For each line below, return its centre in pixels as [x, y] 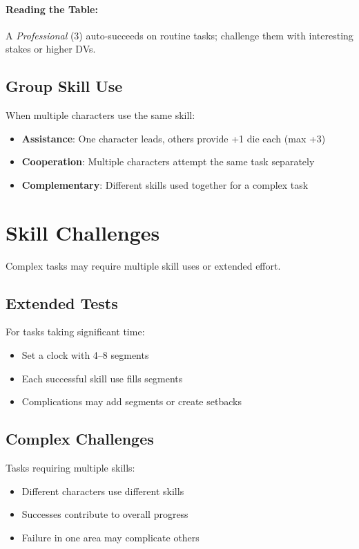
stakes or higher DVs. [51, 49]
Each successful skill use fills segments [102, 378]
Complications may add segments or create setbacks [132, 401]
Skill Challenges [83, 232]
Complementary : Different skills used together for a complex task [165, 184]
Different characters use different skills [103, 491]
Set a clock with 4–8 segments [85, 355]
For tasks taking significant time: [75, 332]
